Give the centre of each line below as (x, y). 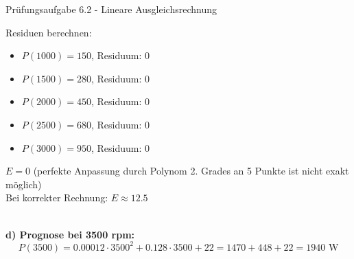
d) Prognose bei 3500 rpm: (70, 234)
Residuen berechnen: (49, 32)
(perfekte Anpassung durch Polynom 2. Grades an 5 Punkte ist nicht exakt (191, 171)
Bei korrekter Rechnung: (57, 198)
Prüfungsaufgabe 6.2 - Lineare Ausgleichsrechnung (111, 9)
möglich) (24, 184)
